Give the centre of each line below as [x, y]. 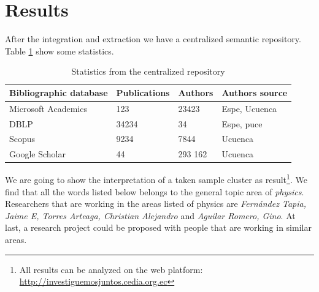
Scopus [22, 139]
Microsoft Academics [48, 108]
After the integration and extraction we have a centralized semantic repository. [153, 39]
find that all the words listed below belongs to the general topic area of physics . [155, 191]
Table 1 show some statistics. [60, 51]
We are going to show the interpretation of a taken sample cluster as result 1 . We [156, 179]
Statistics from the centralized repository [148, 71]
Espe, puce [242, 123]
